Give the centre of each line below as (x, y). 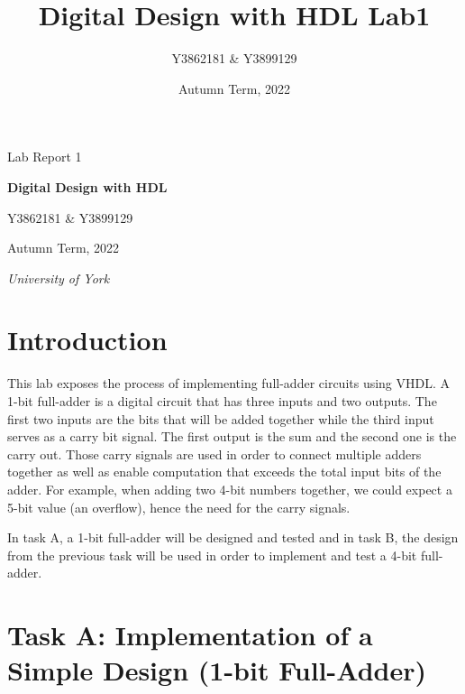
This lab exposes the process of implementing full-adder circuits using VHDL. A (229, 383)
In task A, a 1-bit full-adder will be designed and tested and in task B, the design (233, 537)
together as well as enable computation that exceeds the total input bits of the (224, 472)
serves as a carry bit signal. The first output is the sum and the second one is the (232, 436)
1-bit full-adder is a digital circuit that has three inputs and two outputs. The (222, 401)
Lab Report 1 (45, 157)
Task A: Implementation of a (190, 635)
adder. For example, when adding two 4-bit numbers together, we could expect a (230, 489)
